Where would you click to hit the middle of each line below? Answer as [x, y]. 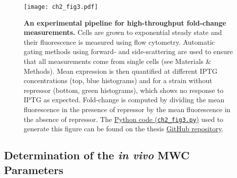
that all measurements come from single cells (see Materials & [118, 61]
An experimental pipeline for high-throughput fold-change [125, 22]
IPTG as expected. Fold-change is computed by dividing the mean [124, 100]
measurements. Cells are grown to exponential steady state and [123, 32]
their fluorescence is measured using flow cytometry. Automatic [119, 42]
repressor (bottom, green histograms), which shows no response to [124, 90]
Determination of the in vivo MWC [97, 155]
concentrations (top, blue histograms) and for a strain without [118, 80]
